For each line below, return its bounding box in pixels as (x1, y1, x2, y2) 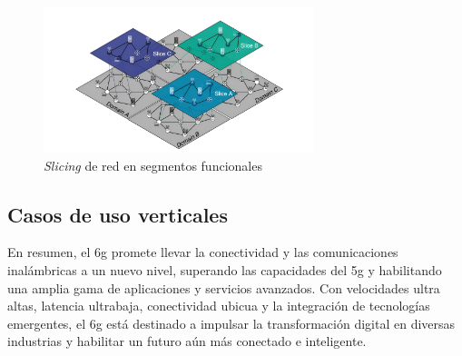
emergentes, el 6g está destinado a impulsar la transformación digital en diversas (7, 313, 456, 332)
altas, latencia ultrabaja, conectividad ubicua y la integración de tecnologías (7, 296, 430, 315)
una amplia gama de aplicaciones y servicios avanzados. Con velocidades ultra (7, 278, 440, 297)
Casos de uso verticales (7, 200, 228, 228)
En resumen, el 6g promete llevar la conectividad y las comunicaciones (7, 242, 398, 262)
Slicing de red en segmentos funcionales (44, 155, 262, 174)
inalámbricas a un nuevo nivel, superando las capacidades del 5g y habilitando (7, 260, 442, 279)
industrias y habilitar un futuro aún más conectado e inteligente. (7, 331, 367, 351)
